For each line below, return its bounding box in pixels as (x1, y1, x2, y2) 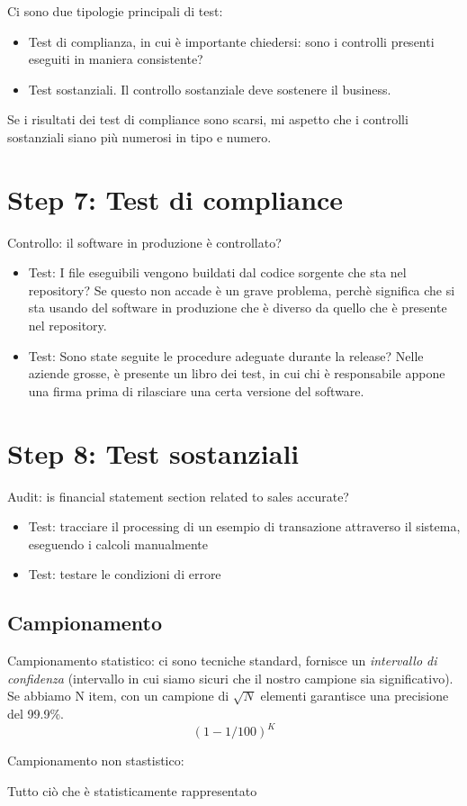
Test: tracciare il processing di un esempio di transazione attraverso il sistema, (28, 517, 461, 536)
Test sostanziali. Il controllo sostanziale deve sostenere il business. (28, 79, 391, 98)
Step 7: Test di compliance (7, 180, 344, 217)
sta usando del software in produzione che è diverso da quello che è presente (28, 298, 447, 317)
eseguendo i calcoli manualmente (28, 534, 208, 553)
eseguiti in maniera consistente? (28, 50, 203, 68)
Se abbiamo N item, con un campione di (7, 686, 229, 705)
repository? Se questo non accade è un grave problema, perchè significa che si (28, 280, 455, 299)
